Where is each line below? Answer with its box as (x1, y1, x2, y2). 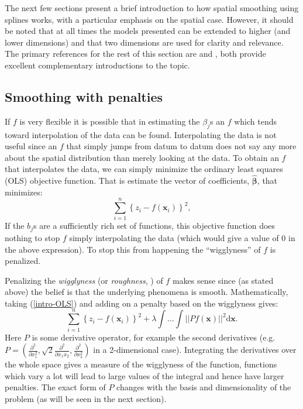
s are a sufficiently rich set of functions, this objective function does (33, 219, 276, 232)
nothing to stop (5, 231, 60, 243)
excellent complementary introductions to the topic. (5, 59, 190, 71)
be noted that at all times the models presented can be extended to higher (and (5, 25, 291, 37)
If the (5, 219, 25, 232)
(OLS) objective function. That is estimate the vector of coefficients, (5, 174, 250, 187)
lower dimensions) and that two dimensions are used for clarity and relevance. (5, 36, 284, 48)
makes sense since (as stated (172, 274, 274, 286)
